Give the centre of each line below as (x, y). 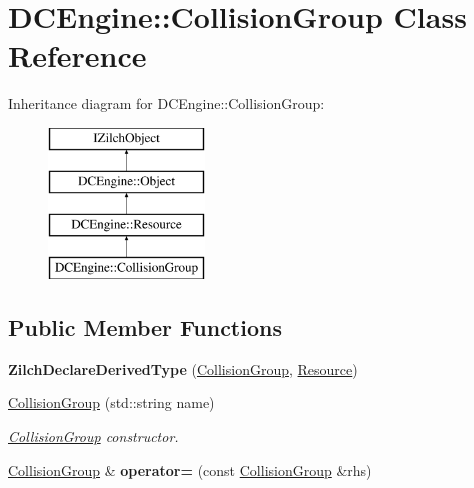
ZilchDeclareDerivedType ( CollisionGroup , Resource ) (183, 368)
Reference (77, 55)
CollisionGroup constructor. (93, 436)
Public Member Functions (145, 327)
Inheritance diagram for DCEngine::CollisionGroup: (166, 103)
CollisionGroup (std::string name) (111, 402)
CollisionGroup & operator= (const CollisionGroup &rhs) (190, 469)
